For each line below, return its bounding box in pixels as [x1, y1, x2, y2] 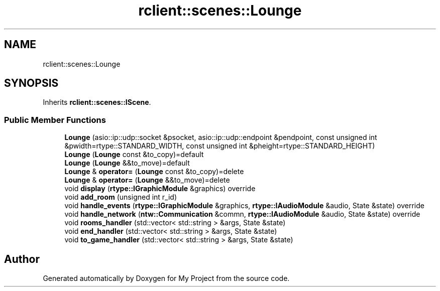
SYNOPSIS [4, 77, 59, 90]
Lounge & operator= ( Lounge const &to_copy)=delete [64, 167, 244, 176]
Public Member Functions [4, 114, 106, 125]
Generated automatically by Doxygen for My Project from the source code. [43, 274, 290, 283]
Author [4, 252, 40, 265]
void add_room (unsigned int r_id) [64, 193, 177, 202]
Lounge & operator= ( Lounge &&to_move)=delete [64, 176, 230, 185]
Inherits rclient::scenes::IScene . [43, 98, 151, 107]
